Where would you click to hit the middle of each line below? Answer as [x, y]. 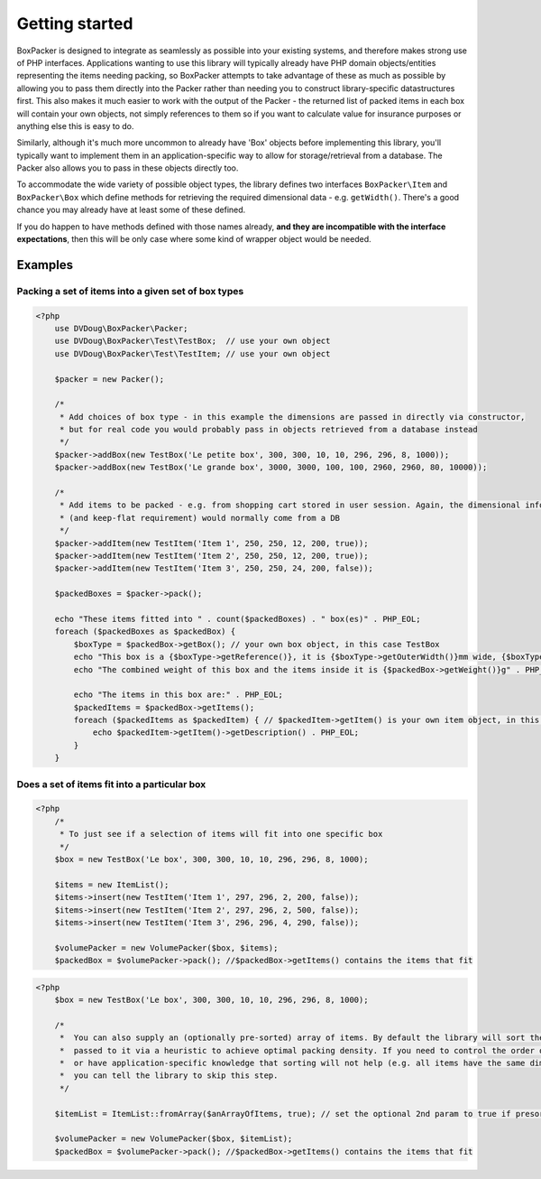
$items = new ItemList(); [112, 884]
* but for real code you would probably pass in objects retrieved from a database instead [268, 430]
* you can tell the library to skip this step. [169, 1076]
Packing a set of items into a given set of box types [130, 291]
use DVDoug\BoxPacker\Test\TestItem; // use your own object [193, 353]
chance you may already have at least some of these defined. [131, 210]
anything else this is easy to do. [75, 125]
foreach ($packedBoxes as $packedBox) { [145, 631]
